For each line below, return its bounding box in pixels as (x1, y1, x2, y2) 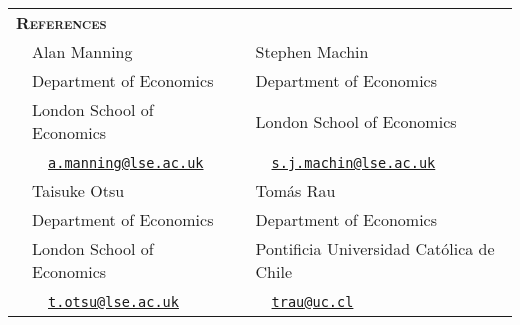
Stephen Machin (255, 40, 369, 63)
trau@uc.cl (271, 294, 354, 310)
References (16, 11, 107, 34)
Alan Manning (32, 40, 133, 63)
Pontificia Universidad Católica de (255, 237, 495, 260)
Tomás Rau (255, 179, 336, 202)
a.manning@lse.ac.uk (48, 155, 204, 171)
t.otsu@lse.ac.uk (48, 294, 179, 310)
